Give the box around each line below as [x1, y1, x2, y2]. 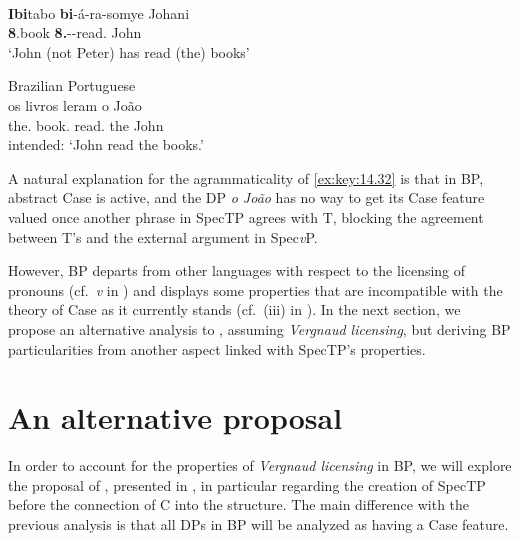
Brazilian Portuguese [8, 75, 136, 96]
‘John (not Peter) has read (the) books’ [8, 41, 250, 62]
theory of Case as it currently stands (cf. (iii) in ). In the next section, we [8, 299, 461, 320]
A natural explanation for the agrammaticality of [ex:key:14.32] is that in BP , [8, 167, 484, 188]
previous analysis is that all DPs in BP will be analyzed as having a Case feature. [8, 514, 509, 534]
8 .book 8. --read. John [8, 22, 142, 43]
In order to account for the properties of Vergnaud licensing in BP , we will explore [8, 455, 512, 476]
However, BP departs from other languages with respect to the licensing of [8, 260, 466, 281]
